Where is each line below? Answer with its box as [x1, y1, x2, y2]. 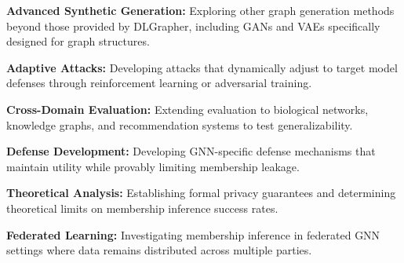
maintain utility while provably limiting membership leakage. [6, 158, 300, 174]
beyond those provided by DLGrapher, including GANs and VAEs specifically [6, 17, 380, 34]
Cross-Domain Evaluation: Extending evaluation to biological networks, [6, 100, 369, 117]
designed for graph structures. [6, 33, 150, 49]
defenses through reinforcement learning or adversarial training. [6, 75, 312, 91]
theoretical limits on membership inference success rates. [6, 199, 278, 216]
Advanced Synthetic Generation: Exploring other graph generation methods [6, 2, 395, 18]
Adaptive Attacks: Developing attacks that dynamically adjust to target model [6, 59, 398, 75]
